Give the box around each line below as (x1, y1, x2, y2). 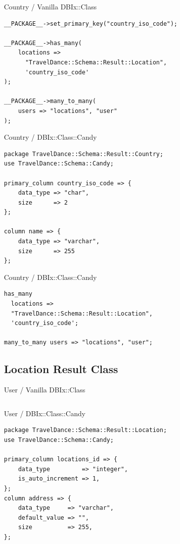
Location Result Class (4, 361, 118, 377)
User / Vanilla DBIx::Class (4, 384, 86, 395)
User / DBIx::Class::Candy (4, 408, 86, 418)
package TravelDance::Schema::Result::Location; (4, 427, 167, 434)
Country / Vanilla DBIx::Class (4, 1, 97, 11)
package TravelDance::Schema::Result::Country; (4, 150, 164, 158)
